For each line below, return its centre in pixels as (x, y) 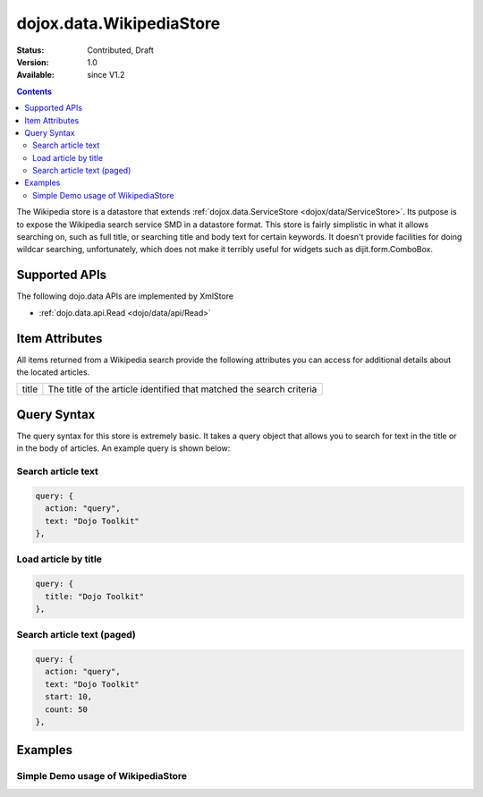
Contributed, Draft (120, 50)
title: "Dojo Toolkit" (95, 596)
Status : (30, 50)
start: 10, (69, 697)
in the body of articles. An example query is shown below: (123, 448)
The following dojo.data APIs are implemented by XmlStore (125, 296)
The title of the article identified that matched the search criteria (182, 389)
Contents (34, 91)
